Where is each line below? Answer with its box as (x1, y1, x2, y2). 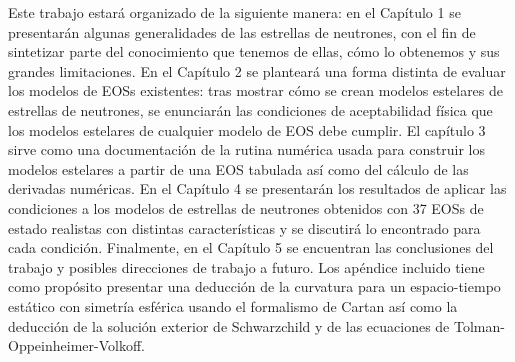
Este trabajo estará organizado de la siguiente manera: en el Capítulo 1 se (8, 2, 461, 22)
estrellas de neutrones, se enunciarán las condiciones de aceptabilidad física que (8, 99, 493, 120)
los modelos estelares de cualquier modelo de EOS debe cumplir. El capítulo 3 (8, 119, 486, 140)
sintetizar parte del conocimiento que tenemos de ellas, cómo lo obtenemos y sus (8, 41, 500, 62)
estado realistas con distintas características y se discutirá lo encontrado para (8, 217, 481, 238)
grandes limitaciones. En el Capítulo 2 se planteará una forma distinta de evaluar (8, 60, 506, 81)
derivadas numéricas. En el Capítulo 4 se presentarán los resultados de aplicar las (8, 178, 507, 199)
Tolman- (453, 315, 505, 336)
